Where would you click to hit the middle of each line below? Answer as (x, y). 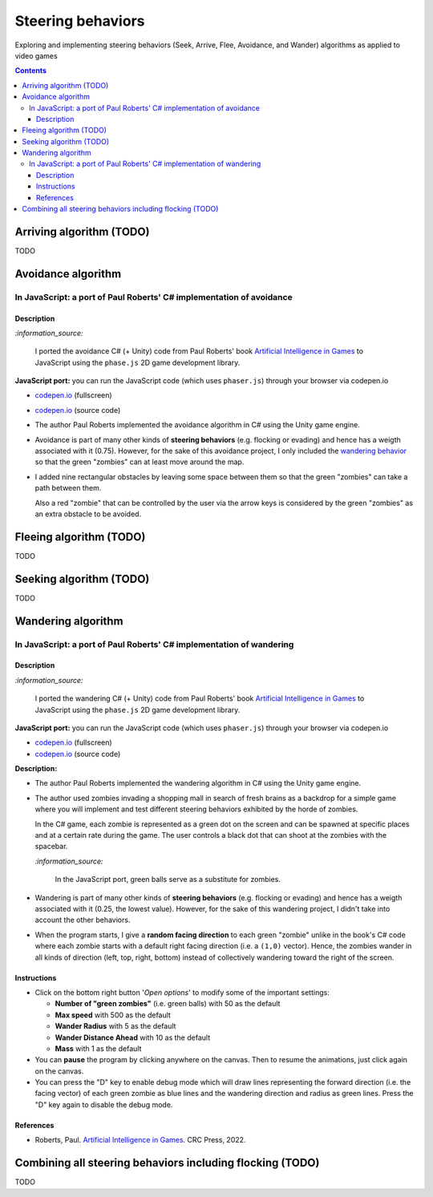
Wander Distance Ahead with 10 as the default (133, 1037)
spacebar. (51, 847)
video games (36, 55)
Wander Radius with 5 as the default (115, 1026)
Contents (31, 71)
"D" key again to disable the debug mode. (104, 1104)
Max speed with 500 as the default (113, 1015)
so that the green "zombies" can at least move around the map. (140, 462)
